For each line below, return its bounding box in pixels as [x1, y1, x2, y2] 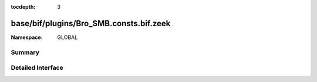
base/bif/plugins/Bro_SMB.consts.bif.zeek [11, 18, 171, 28]
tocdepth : [11, 3, 36, 10]
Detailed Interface [11, 64, 64, 72]
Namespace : [11, 34, 43, 41]
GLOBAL [57, 34, 78, 41]
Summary [11, 48, 40, 56]
